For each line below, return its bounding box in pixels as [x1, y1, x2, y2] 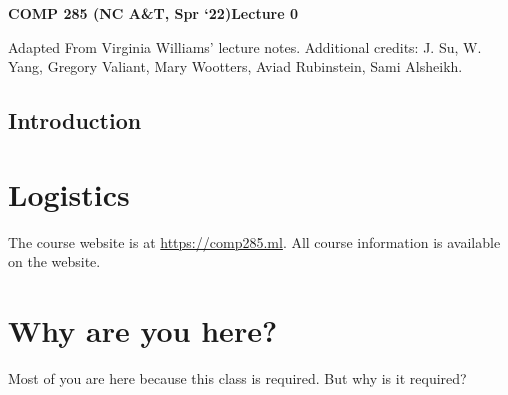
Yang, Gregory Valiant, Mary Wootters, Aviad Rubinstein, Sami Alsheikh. [8, 56, 463, 77]
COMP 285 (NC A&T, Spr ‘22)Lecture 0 [8, 3, 299, 23]
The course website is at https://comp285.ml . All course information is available [8, 231, 501, 252]
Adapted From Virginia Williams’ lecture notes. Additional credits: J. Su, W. [8, 36, 482, 57]
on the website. [8, 251, 101, 272]
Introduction [8, 105, 142, 136]
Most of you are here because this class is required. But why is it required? [8, 368, 467, 388]
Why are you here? [8, 310, 278, 351]
